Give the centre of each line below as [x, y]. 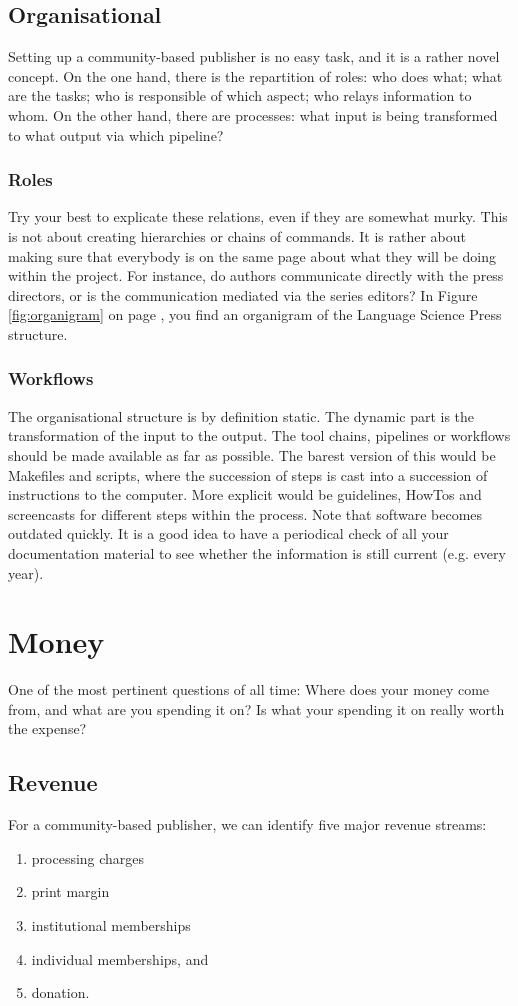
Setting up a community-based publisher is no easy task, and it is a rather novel [254, 56]
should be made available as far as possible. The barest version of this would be [252, 454]
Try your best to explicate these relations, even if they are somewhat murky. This [258, 216]
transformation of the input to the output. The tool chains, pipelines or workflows [259, 435]
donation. [60, 992]
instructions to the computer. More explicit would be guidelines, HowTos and [245, 494]
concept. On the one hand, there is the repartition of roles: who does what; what [255, 75]
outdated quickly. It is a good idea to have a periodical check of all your [228, 533]
